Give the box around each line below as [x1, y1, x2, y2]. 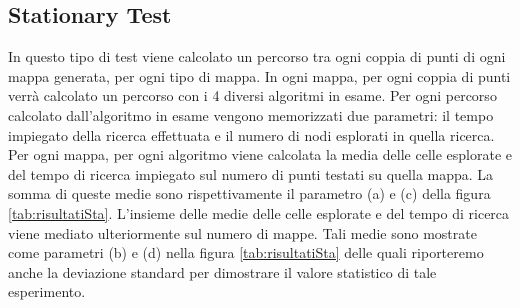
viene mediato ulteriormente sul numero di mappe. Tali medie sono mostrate [8, 222, 477, 243]
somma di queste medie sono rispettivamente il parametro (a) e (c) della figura [8, 183, 491, 204]
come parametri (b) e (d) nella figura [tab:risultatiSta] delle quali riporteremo [8, 242, 484, 263]
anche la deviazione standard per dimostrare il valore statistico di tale [8, 261, 437, 282]
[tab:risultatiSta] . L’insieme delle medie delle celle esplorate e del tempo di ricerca [8, 202, 510, 223]
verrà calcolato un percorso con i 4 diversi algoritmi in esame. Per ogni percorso [8, 85, 497, 106]
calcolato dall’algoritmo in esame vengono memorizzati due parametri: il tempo [8, 104, 494, 125]
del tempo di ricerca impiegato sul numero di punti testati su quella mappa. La [8, 163, 494, 184]
